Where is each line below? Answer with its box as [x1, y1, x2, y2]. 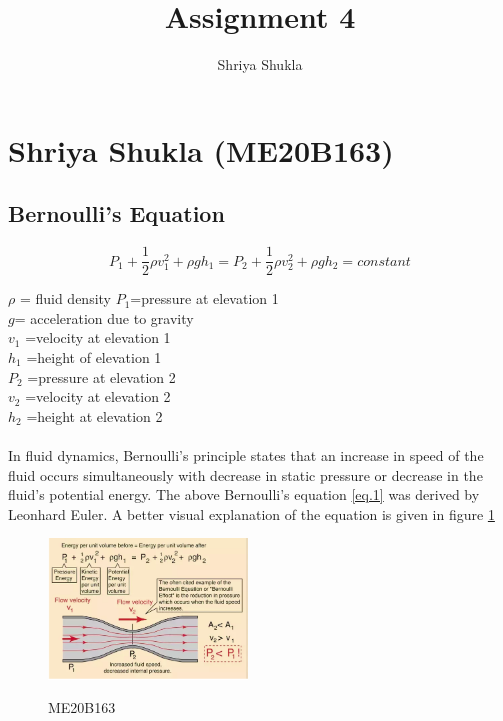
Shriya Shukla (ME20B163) [8, 129, 394, 170]
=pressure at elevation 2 [27, 366, 176, 387]
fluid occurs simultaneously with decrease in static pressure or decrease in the [8, 464, 483, 485]
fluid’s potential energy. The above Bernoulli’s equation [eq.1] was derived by [8, 484, 480, 505]
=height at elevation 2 [26, 405, 163, 426]
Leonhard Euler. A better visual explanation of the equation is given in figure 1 [8, 503, 495, 524]
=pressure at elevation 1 [130, 288, 279, 309]
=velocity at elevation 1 [25, 327, 171, 348]
